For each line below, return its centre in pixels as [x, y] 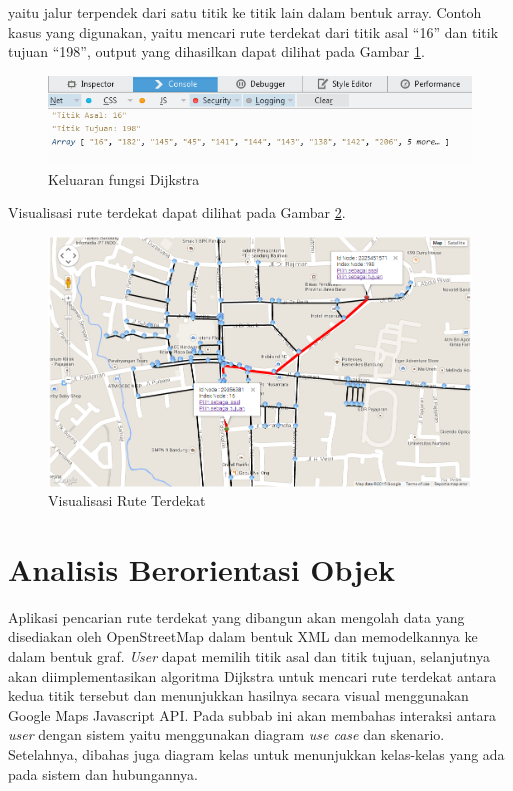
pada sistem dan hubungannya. [103, 773]
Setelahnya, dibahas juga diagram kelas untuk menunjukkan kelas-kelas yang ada [256, 754]
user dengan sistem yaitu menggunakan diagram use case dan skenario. [226, 734]
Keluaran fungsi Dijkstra [124, 178]
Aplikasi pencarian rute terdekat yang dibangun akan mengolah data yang [236, 616]
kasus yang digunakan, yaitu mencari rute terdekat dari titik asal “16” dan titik [253, 31]
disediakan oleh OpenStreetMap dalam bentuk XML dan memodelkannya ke [243, 636]
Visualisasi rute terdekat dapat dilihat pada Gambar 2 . [177, 212]
